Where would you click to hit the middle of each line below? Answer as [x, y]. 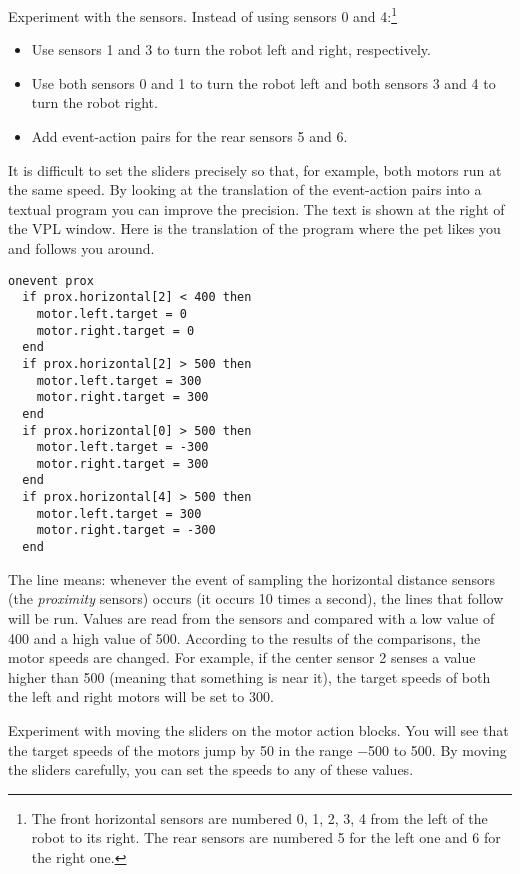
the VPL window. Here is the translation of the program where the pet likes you [254, 228]
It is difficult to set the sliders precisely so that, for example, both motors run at [255, 169]
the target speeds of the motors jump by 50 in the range [180, 749]
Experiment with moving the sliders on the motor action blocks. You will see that [258, 729]
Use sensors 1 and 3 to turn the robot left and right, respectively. [231, 49]
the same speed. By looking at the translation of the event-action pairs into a [245, 189]
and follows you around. [81, 248]
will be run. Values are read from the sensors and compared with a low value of [251, 617]
